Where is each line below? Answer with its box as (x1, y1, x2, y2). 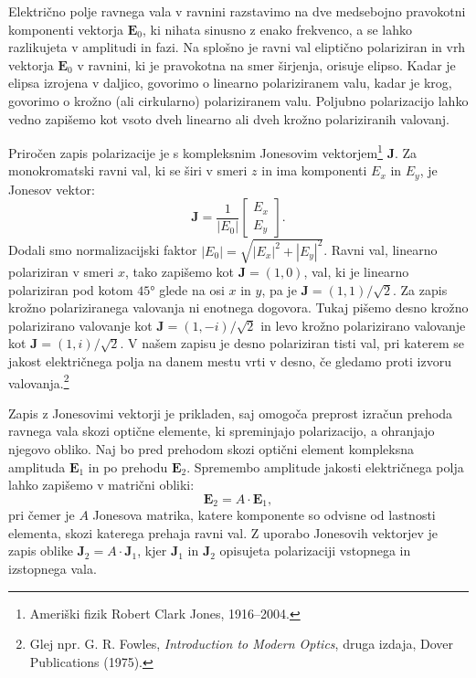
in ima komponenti (261, 161, 367, 180)
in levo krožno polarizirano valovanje (260, 315, 466, 334)
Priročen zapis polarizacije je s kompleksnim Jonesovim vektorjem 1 (8, 141, 383, 162)
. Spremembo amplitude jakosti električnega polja (186, 457, 464, 476)
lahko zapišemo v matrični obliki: (8, 475, 195, 494)
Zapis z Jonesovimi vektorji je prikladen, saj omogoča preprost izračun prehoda (8, 403, 453, 422)
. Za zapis (393, 280, 448, 299)
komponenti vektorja (8, 19, 124, 38)
